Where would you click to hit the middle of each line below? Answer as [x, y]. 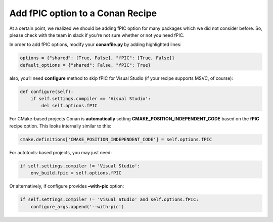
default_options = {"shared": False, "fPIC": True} [85, 65]
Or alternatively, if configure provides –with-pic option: [67, 186]
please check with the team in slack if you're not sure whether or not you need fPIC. [97, 35]
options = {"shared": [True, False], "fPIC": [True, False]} [97, 58]
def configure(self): [47, 92]
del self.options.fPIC [70, 106]
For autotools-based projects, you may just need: [61, 152]
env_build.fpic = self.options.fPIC [76, 173]
